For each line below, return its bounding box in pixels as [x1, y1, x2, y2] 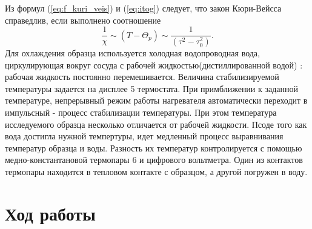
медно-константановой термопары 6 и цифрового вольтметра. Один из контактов [5, 153, 303, 166]
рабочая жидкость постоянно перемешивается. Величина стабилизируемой [5, 70, 279, 83]
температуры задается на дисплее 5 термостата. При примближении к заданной [5, 82, 299, 95]
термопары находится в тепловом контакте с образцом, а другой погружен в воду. [5, 165, 308, 178]
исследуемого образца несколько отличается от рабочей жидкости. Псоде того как [5, 118, 307, 130]
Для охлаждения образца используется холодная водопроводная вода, [5, 47, 260, 59]
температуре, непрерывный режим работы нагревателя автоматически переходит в [5, 94, 308, 107]
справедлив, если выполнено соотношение [5, 13, 161, 26]
